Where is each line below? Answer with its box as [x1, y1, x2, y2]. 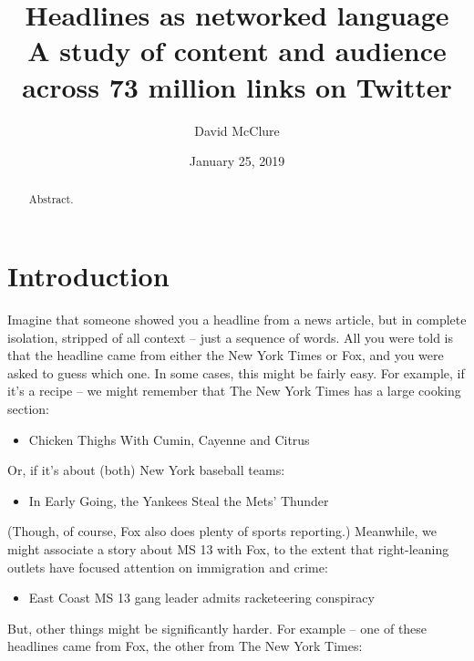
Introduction [7, 257, 170, 294]
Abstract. [28, 191, 74, 207]
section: [7, 399, 49, 418]
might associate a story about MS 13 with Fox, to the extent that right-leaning [7, 540, 449, 559]
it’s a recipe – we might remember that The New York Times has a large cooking [7, 381, 461, 400]
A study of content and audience [27, 32, 447, 69]
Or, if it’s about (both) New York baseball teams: [7, 460, 285, 480]
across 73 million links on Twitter [22, 67, 452, 105]
